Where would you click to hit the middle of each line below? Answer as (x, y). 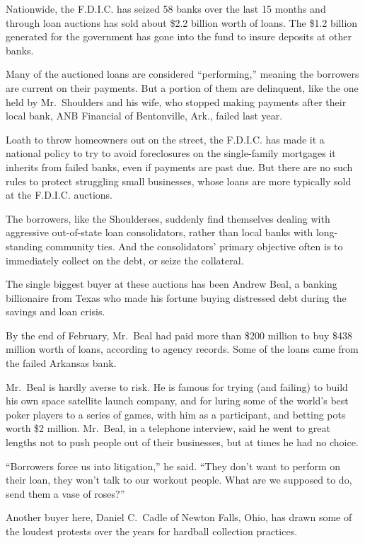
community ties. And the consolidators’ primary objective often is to (194, 246)
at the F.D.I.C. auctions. (59, 195)
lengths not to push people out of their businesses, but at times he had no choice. (182, 442)
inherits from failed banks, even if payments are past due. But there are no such (179, 167)
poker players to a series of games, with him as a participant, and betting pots (176, 414)
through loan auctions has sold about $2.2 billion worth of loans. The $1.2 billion (182, 22)
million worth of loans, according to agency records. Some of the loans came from (182, 349)
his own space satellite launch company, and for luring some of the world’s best (177, 401)
